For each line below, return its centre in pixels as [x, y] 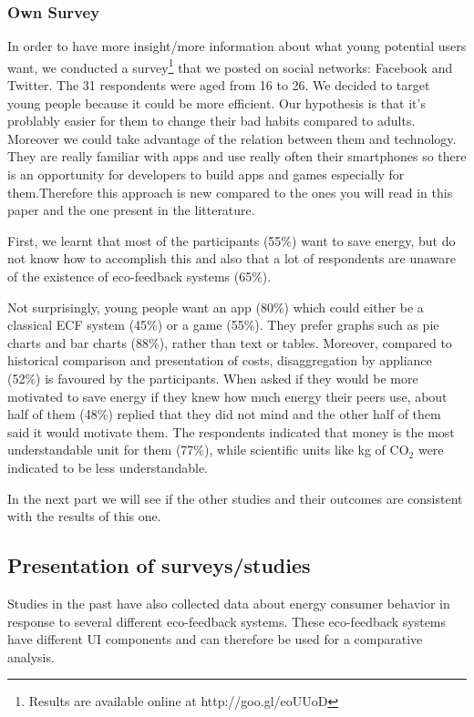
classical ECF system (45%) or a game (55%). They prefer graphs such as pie [223, 325]
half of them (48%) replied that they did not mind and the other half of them [224, 414]
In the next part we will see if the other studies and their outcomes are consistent [235, 498]
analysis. [31, 656]
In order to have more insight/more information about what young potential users [237, 46]
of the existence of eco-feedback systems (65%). [139, 276]
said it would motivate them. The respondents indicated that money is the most [231, 431]
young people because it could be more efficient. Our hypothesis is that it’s [216, 102]
